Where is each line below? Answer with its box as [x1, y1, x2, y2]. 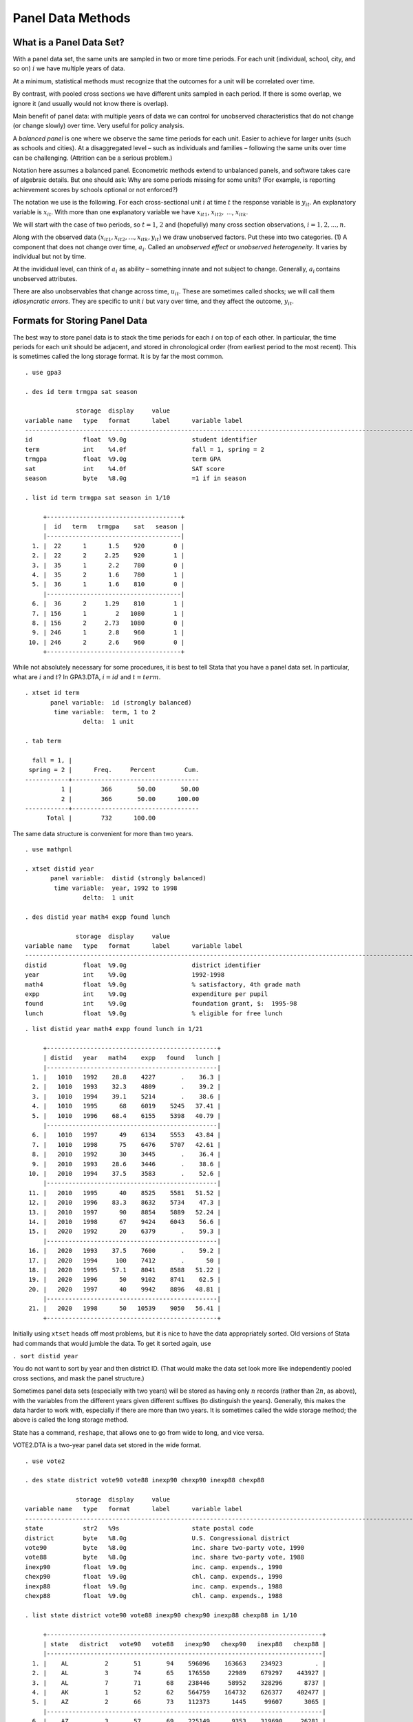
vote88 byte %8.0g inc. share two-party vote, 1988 [25, 1553, 305, 1562]
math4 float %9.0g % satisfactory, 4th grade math [25, 980, 301, 988]
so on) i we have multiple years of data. [12, 64, 125, 72]
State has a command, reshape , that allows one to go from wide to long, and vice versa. [12, 1428, 264, 1436]
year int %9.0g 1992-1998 [25, 971, 225, 979]
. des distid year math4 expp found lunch [25, 913, 171, 921]
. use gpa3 [25, 369, 62, 376]
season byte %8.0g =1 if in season [25, 475, 247, 482]
